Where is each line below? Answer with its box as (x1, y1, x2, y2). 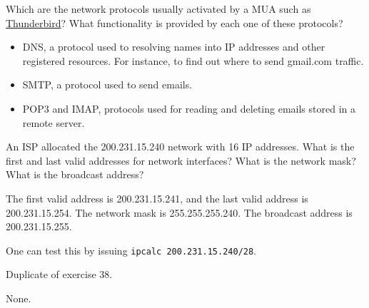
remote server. (22, 115, 85, 130)
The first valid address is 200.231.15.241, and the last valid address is (6, 190, 308, 205)
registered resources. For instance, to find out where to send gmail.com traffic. (22, 53, 364, 68)
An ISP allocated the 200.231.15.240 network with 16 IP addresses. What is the (6, 139, 355, 154)
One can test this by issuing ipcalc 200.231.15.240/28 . (6, 242, 257, 257)
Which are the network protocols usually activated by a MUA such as (6, 1, 311, 16)
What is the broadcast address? (6, 167, 144, 182)
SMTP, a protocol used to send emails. (22, 77, 193, 92)
